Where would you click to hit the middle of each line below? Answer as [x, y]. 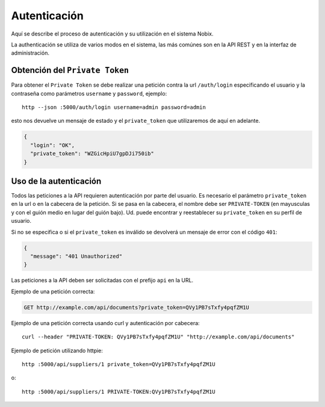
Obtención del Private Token [70, 70]
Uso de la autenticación [56, 181]
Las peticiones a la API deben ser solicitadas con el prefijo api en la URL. [102, 281]
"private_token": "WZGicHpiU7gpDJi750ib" [92, 154]
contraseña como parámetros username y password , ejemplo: [89, 93]
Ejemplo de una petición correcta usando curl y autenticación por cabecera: [105, 323]
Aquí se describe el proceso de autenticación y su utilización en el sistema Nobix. [112, 34]
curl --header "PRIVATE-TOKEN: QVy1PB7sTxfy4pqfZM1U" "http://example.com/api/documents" [158, 337]
